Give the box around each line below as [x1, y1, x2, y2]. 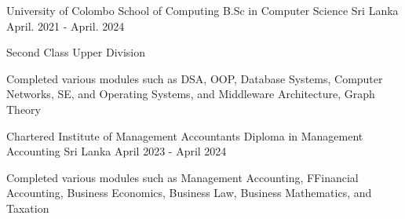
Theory [6, 100, 41, 117]
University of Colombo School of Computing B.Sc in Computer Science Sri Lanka [6, 2, 399, 18]
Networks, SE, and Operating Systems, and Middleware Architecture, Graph [6, 86, 375, 102]
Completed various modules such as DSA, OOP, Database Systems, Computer [6, 70, 383, 86]
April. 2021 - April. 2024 [6, 17, 125, 34]
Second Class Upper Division [6, 44, 146, 60]
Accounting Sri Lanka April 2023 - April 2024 [6, 143, 227, 159]
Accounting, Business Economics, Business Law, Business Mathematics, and [6, 184, 372, 201]
